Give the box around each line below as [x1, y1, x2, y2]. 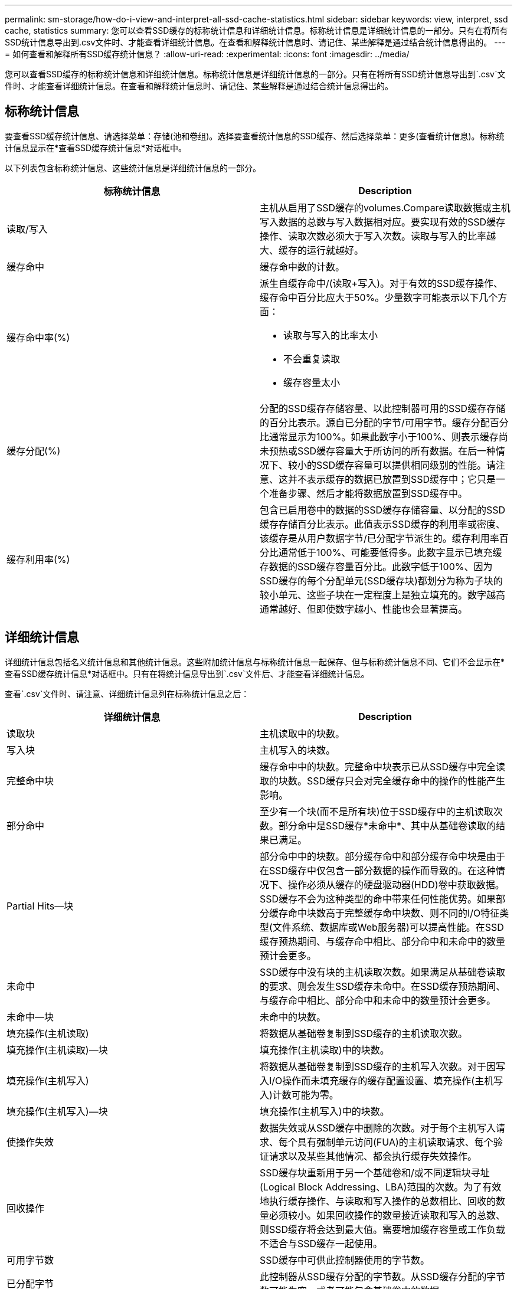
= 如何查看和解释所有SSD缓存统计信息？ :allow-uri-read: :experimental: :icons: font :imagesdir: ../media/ [5, 49, 410, 59]
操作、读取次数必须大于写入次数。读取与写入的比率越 [260, 230, 496, 242]
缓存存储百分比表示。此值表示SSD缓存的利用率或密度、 [260, 518, 506, 530]
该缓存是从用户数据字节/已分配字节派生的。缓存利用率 [260, 532, 499, 544]
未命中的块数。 [260, 1010, 326, 1023]
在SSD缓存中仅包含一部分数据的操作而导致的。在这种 [260, 864, 496, 876]
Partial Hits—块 [6, 899, 74, 912]
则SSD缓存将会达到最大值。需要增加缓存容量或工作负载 [260, 1223, 506, 1235]
